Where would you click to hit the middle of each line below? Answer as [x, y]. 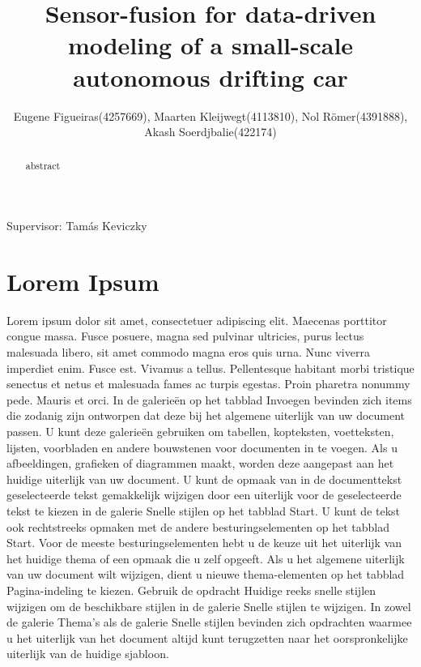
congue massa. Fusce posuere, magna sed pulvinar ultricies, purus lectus [185, 336]
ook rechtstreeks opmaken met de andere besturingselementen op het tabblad [198, 526]
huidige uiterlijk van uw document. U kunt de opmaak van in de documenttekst [204, 479]
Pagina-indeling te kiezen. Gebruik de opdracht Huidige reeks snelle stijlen [191, 590]
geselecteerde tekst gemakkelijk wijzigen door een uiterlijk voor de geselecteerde [204, 495]
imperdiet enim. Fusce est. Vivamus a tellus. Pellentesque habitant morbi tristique [210, 368]
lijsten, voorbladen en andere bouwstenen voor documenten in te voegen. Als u [202, 447]
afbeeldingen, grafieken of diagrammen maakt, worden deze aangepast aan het [200, 463]
